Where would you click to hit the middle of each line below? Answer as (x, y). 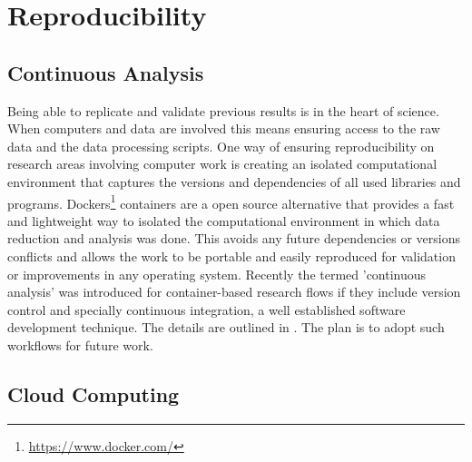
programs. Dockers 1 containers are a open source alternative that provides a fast (231, 202)
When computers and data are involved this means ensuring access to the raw (224, 128)
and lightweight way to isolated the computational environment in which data (224, 220)
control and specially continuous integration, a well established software (206, 309)
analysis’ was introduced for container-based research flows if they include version (234, 292)
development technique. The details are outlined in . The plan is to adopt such (226, 327)
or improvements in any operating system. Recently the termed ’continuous (217, 274)
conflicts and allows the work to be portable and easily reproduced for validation (231, 256)
